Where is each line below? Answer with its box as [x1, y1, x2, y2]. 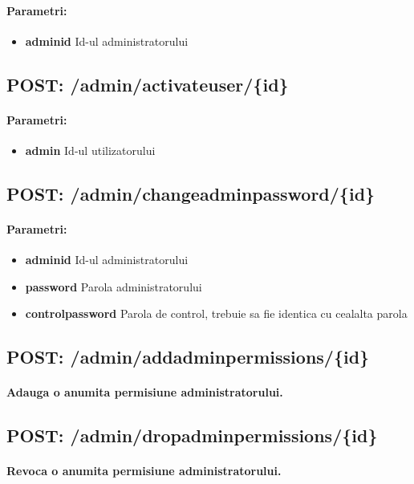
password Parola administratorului [25, 278, 202, 295]
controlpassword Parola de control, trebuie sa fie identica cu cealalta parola [25, 305, 408, 322]
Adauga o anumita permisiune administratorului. [6, 384, 283, 401]
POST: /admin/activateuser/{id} [6, 71, 289, 96]
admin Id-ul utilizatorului [25, 141, 156, 158]
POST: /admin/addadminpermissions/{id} [6, 344, 370, 369]
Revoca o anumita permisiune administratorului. [6, 462, 282, 479]
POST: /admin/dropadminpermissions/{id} [6, 423, 378, 448]
